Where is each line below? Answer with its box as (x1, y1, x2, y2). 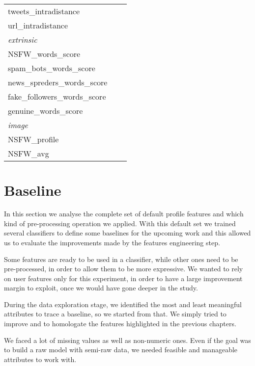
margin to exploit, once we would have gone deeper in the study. (4, 283, 198, 293)
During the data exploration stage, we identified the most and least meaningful (4, 299, 242, 309)
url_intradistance (8, 20, 68, 31)
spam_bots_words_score (8, 62, 95, 74)
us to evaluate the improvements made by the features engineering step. (4, 237, 220, 247)
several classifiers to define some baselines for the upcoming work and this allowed (4, 228, 251, 238)
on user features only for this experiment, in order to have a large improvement (4, 273, 243, 283)
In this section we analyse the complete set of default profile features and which (4, 209, 244, 219)
